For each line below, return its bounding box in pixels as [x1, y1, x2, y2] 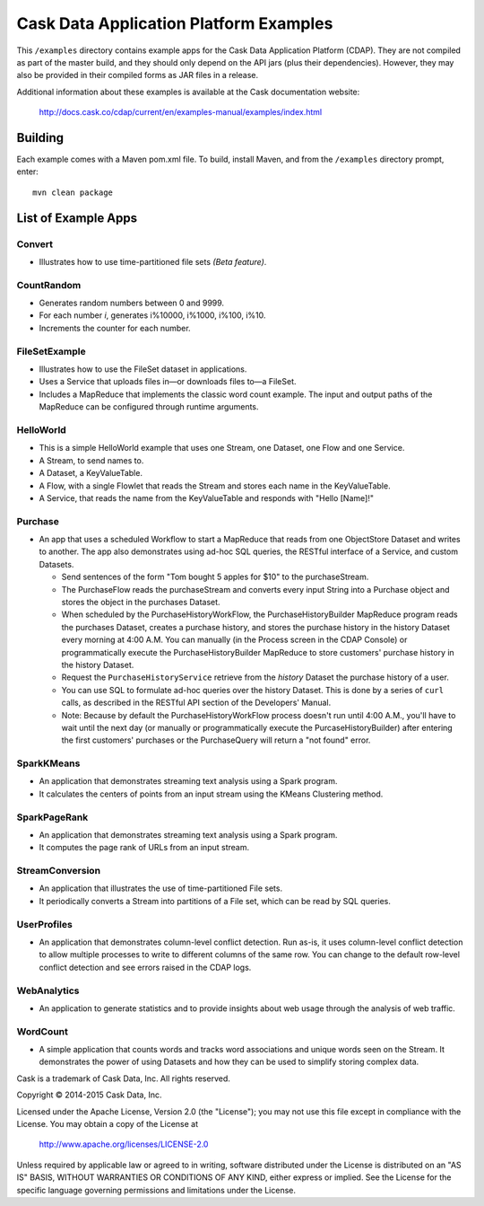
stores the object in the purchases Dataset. [61, 596, 220, 607]
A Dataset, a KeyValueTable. [39, 468, 143, 479]
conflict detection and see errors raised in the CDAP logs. [39, 962, 252, 973]
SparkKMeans [16, 757, 81, 770]
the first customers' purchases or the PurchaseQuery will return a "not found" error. [61, 735, 371, 745]
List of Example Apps [16, 210, 138, 225]
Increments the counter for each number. [39, 322, 192, 333]
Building [16, 130, 65, 145]
